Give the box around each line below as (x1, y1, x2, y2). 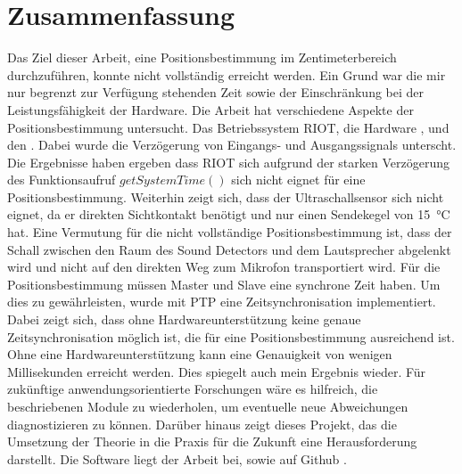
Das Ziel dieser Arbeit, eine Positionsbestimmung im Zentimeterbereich (7, 48, 397, 67)
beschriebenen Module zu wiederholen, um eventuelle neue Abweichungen (7, 397, 408, 415)
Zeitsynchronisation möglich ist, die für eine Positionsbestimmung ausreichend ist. (7, 327, 455, 346)
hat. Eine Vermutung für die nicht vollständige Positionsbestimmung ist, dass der (7, 223, 452, 241)
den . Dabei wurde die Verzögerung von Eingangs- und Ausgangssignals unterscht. (7, 135, 457, 154)
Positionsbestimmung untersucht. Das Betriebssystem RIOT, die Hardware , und (7, 118, 450, 136)
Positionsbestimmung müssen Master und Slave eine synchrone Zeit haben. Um (7, 274, 441, 293)
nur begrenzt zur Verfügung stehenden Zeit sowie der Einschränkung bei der (7, 83, 425, 102)
